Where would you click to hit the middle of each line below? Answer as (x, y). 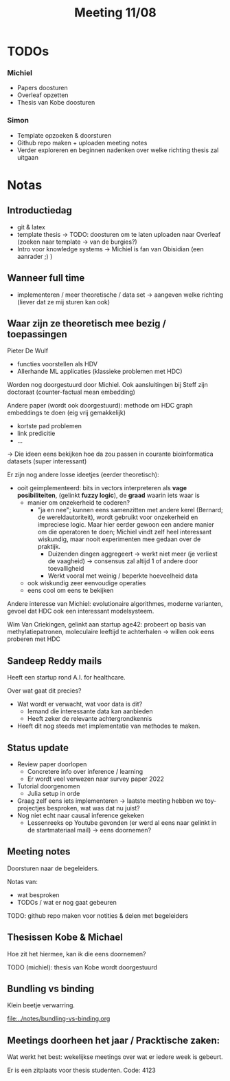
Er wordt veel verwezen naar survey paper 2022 (96, 779)
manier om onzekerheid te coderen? (79, 503)
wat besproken (38, 895)
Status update (38, 747)
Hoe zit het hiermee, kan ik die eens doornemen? (77, 954)
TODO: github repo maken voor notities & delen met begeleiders (98, 915)
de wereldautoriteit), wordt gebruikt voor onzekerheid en (118, 517)
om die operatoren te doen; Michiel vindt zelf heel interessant (124, 532)
